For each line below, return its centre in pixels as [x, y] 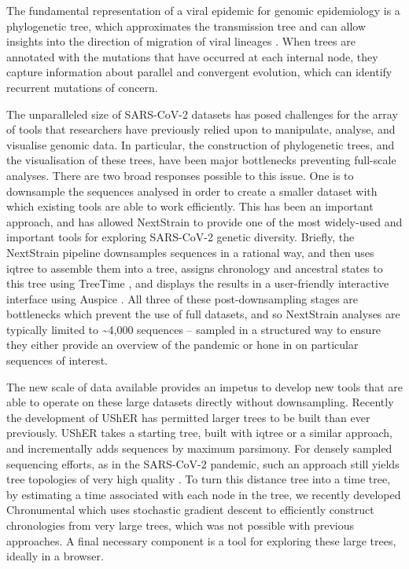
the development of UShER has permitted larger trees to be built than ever [188, 417]
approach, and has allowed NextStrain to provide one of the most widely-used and [204, 221]
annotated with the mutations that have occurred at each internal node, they [192, 56]
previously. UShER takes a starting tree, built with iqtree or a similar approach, [200, 433]
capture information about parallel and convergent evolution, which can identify [199, 72]
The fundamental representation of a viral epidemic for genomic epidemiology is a [203, 10]
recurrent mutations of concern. [82, 87]
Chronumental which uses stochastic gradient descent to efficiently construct [190, 510]
